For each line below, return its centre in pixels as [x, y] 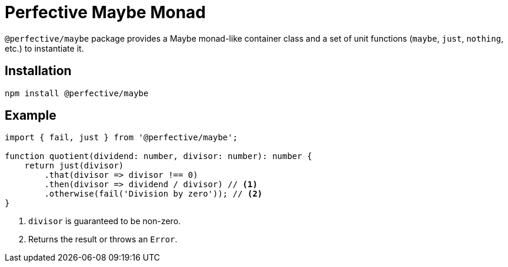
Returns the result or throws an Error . [103, 239]
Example [31, 116]
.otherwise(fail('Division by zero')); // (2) [153, 194]
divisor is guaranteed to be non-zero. [105, 221]
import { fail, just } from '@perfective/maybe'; [121, 138]
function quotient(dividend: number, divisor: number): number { [158, 156]
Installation [38, 71]
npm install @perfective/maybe [77, 93]
